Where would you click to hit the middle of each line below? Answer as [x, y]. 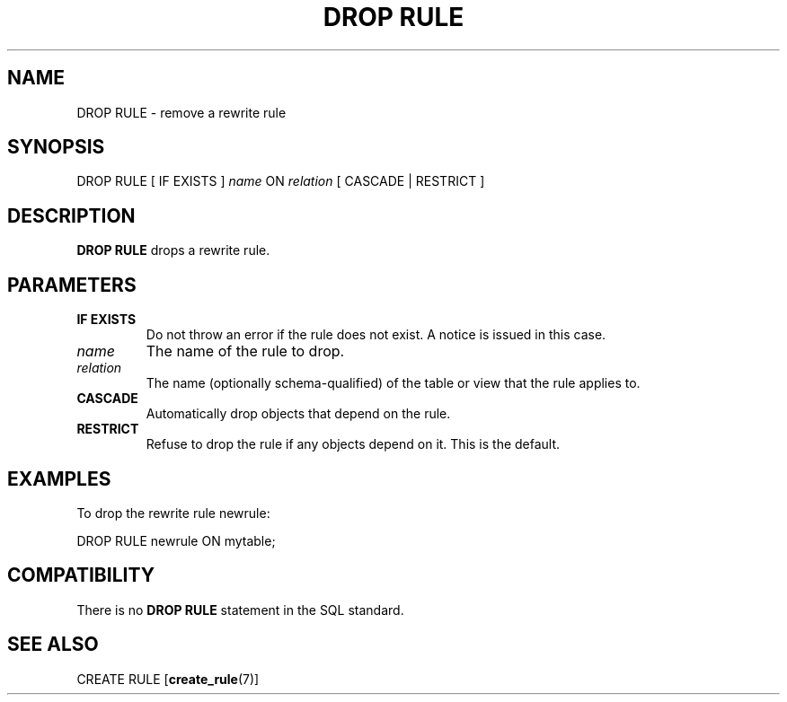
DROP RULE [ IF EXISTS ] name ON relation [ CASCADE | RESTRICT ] [281, 181]
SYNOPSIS [56, 147]
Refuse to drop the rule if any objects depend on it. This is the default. [353, 444]
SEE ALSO [53, 645]
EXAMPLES [59, 478]
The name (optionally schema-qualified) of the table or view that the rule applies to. [393, 383]
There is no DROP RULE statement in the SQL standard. [240, 610]
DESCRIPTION [71, 215]
